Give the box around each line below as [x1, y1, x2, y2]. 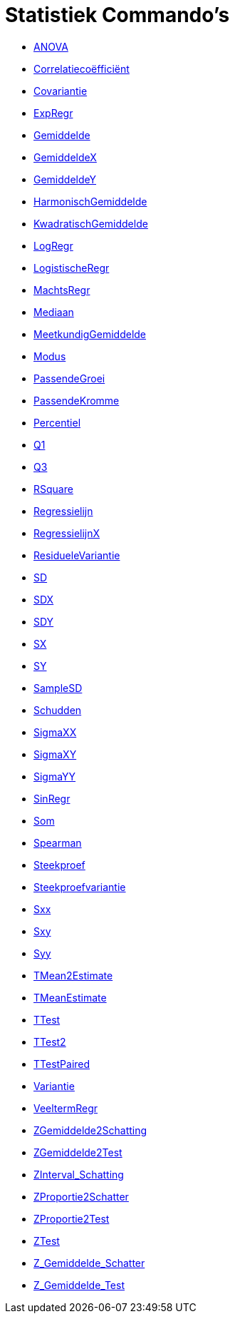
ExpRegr [33, 106, 73, 119]
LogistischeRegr [33, 261, 110, 274]
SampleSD [33, 681, 83, 694]
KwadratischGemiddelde [33, 217, 148, 230]
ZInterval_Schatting [33, 1168, 124, 1181]
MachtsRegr [33, 283, 90, 296]
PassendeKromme [33, 394, 120, 407]
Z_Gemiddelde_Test [33, 1278, 125, 1291]
